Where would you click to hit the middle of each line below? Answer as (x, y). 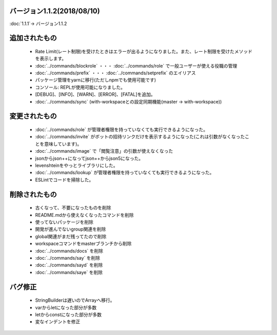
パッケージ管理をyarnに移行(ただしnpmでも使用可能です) (96, 80)
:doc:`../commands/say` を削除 (68, 258)
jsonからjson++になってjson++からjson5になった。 (89, 158)
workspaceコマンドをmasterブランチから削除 (83, 244)
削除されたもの (33, 194)
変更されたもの (33, 116)
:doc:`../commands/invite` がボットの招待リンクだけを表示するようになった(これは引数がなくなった (140, 137)
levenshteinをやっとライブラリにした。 (76, 165)
